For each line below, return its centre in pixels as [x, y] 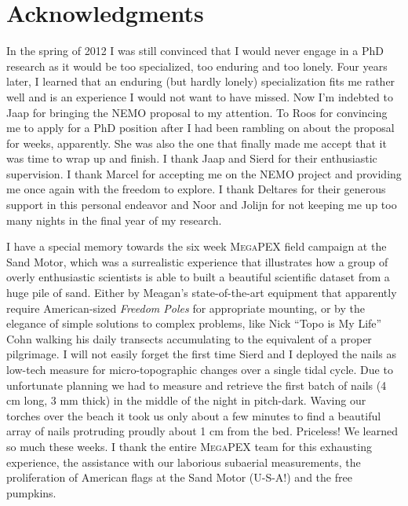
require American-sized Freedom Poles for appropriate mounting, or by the [186, 308]
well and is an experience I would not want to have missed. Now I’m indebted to [200, 96]
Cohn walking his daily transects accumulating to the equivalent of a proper [189, 338]
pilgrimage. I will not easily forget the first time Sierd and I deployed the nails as [202, 354]
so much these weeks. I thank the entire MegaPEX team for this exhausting [189, 446]
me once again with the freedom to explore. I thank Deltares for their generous [196, 189]
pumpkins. [31, 492]
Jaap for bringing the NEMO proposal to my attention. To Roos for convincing [197, 112]
